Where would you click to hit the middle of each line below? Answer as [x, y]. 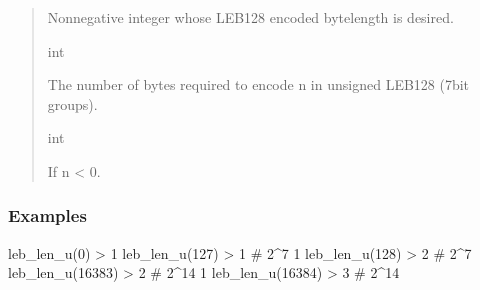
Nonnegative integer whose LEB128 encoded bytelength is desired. [250, 17]
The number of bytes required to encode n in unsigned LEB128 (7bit [258, 84]
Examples [47, 215]
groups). [72, 103]
